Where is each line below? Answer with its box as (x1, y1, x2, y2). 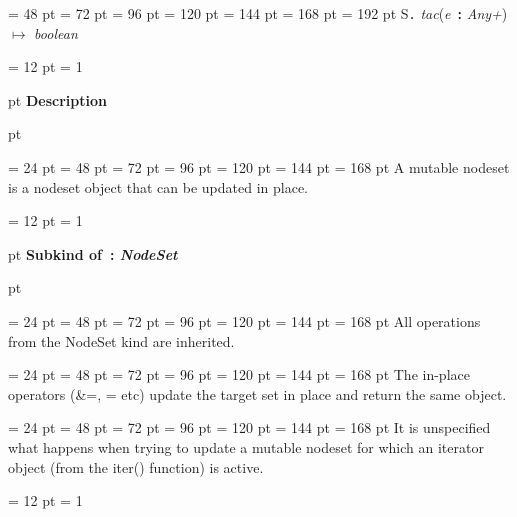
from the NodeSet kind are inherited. (8, 330, 235, 351)
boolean (34, 22, 78, 43)
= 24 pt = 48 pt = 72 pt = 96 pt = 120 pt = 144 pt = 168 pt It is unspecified (8, 417, 491, 438)
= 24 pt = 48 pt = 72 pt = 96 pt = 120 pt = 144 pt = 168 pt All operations (8, 311, 481, 331)
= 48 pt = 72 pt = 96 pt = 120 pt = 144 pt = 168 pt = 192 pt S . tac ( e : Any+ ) (8, 3, 508, 23)
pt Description (8, 89, 107, 110)
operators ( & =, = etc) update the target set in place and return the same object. (8, 383, 507, 404)
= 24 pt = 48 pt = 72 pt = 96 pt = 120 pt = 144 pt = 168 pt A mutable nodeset (8, 157, 510, 178)
